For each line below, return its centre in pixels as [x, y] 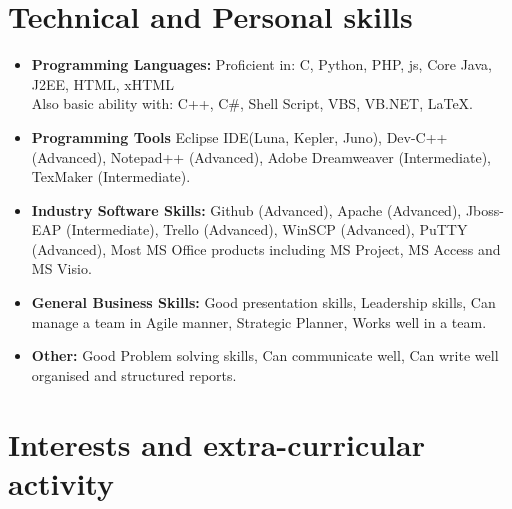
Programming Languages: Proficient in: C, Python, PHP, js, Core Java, [261, 64]
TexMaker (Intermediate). [111, 176]
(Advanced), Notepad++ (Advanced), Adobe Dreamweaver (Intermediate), [261, 156]
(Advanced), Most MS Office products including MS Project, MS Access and [266, 248]
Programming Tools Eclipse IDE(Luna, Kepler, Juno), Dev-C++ [239, 136]
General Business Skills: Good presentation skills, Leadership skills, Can [263, 302]
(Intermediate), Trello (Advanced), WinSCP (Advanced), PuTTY [267, 229]
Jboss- [484, 209]
